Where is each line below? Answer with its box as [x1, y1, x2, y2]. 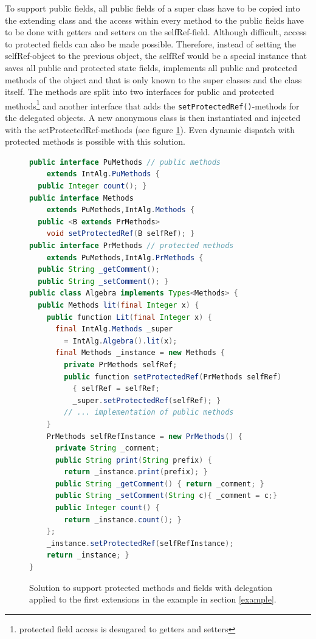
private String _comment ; [55, 444, 160, 453]
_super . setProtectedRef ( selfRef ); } [72, 396, 221, 405]
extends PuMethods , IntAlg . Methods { [46, 206, 195, 215]
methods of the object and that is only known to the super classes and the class [5, 73, 302, 86]
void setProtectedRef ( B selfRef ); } [46, 229, 195, 238]
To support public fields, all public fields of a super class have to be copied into [5, 2, 300, 14]
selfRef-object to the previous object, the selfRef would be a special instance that [5, 49, 307, 62]
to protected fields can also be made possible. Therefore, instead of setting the [5, 37, 296, 50]
